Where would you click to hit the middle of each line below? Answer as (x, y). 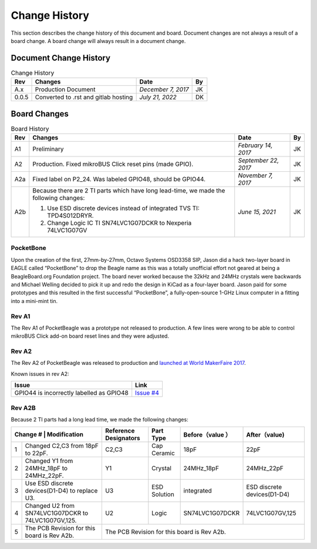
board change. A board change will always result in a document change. (98, 41)
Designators (122, 438)
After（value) (265, 435)
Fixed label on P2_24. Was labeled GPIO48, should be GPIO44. (119, 179)
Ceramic (163, 453)
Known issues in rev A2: (40, 374)
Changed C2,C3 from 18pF (62, 446)
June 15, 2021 (257, 212)
